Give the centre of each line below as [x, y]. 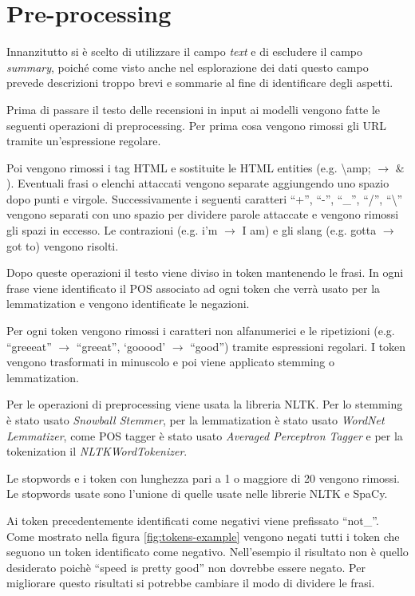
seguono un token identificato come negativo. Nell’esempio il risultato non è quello [207, 552]
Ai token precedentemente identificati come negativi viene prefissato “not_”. [193, 520]
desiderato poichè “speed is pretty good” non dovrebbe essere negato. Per [186, 567]
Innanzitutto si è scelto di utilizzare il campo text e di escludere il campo [185, 51]
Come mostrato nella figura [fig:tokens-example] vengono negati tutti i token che [203, 536]
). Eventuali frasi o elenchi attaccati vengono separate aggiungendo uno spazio [198, 183]
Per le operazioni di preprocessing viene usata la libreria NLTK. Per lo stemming [205, 404]
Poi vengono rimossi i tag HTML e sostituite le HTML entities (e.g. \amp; [189, 167]
